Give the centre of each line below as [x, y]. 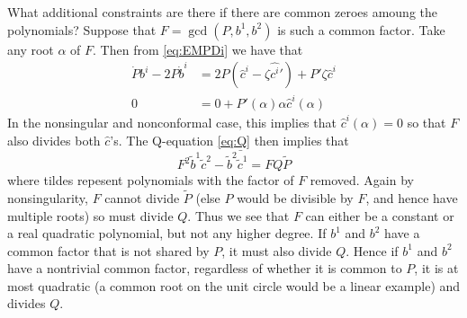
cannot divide [142, 197]
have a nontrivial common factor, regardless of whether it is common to [205, 268]
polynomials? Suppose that [82, 29]
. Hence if [372, 250]
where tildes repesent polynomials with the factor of [151, 180]
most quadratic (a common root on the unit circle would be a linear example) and [234, 285]
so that [427, 122]
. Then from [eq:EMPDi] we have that [198, 49]
